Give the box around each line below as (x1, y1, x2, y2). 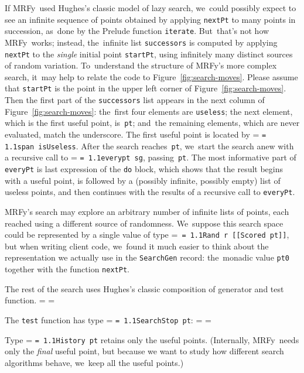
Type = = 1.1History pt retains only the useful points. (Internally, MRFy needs (5, 333, 299, 345)
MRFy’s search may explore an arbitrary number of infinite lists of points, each (5, 205, 289, 217)
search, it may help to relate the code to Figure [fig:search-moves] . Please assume (5, 70, 298, 83)
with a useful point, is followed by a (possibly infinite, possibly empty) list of (5, 174, 281, 186)
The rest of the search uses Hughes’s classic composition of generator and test (5, 282, 284, 295)
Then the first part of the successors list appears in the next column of (5, 94, 265, 106)
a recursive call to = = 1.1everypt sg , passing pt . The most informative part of (5, 151, 296, 163)
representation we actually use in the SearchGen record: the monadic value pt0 (5, 251, 289, 264)
